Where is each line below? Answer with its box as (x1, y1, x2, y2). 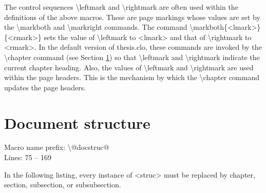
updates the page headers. (4, 82, 86, 92)
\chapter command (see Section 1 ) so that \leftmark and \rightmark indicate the (4, 51, 260, 62)
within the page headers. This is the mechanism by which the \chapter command (4, 72, 259, 83)
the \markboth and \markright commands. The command (4, 22, 187, 32)
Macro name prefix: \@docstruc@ (4, 142, 109, 152)
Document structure (4, 112, 150, 133)
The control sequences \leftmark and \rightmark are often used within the (4, 2, 238, 12)
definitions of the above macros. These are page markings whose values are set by (4, 11, 260, 22)
